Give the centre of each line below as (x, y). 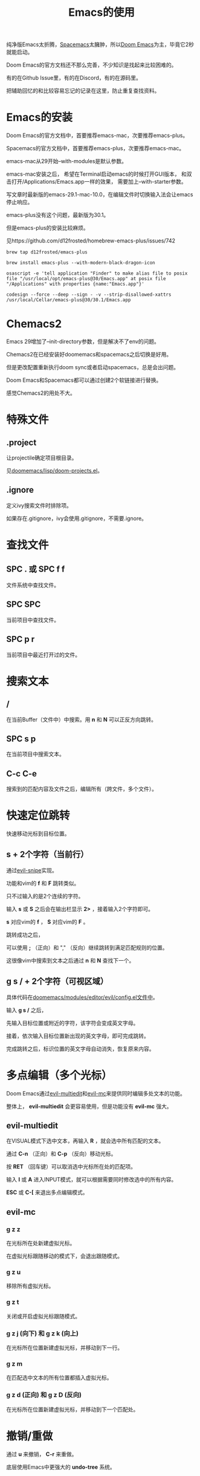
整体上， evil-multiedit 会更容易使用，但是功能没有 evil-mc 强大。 (89, 1106)
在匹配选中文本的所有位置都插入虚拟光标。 (59, 1378)
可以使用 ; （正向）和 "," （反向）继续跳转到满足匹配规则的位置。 (87, 947)
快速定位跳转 (38, 816)
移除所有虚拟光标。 (30, 1286)
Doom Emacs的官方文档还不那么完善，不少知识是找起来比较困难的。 (92, 65)
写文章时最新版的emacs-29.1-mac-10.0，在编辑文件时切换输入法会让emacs (100, 195)
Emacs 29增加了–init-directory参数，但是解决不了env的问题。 (83, 342)
